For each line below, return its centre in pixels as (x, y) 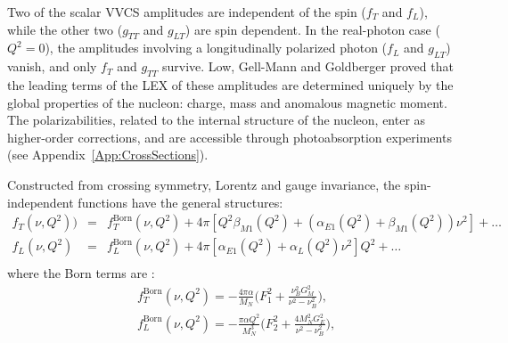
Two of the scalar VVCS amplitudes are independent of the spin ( (187, 12)
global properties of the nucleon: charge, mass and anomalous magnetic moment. (227, 102)
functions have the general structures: (180, 202)
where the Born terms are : (81, 273)
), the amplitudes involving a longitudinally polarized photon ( (216, 48)
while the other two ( (65, 29)
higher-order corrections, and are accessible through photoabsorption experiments (229, 137)
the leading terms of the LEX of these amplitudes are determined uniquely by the (230, 84)
